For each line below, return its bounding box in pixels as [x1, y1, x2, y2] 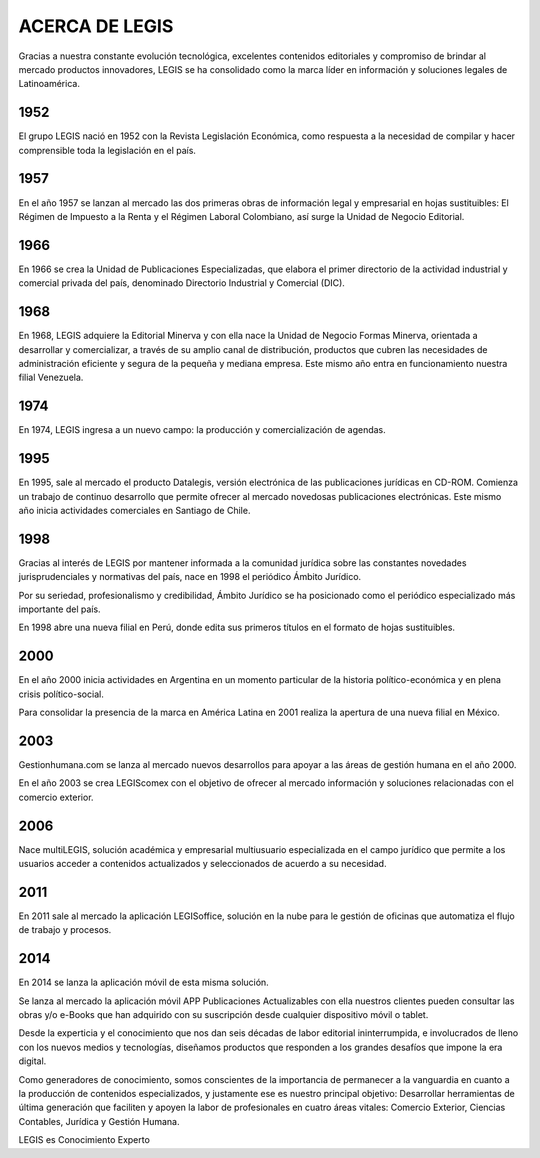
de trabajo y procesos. [18, 924, 112, 936]
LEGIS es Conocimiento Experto [18, 1134, 150, 1146]
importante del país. [18, 603, 101, 615]
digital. [18, 1055, 47, 1067]
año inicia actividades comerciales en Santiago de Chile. [18, 504, 251, 516]
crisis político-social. [18, 688, 104, 700]
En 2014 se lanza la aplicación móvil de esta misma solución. [18, 976, 269, 989]
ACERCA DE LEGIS [18, 15, 174, 37]
